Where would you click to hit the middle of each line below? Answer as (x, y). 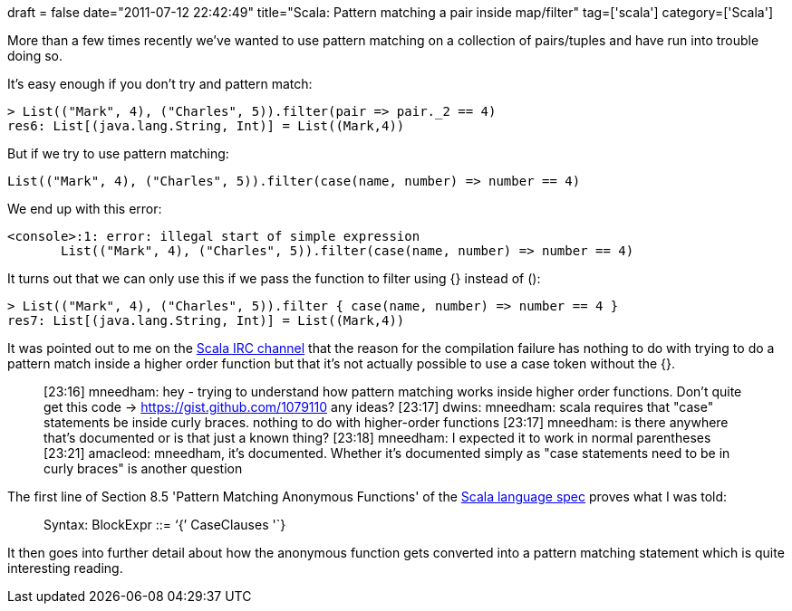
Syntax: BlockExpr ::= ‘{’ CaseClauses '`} (165, 525)
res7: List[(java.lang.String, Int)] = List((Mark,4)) (206, 320)
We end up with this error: (85, 209)
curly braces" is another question (143, 468)
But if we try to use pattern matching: (118, 153)
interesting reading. (65, 568)
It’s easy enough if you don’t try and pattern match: (160, 84)
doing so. (35, 56)
